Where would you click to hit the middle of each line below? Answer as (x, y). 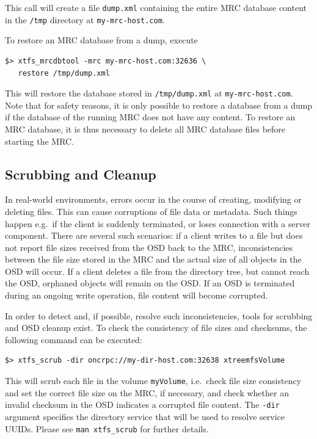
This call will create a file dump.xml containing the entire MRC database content (156, 7)
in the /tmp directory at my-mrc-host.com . (85, 19)
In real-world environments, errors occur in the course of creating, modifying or (153, 199)
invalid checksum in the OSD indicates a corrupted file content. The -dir (142, 405)
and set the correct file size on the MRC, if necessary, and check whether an (147, 392)
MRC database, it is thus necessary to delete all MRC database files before (145, 129)
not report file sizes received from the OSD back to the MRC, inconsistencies (149, 247)
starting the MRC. (40, 141)
